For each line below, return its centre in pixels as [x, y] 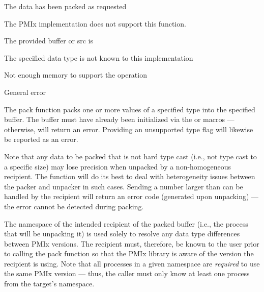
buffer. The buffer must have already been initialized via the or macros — [119, 119]
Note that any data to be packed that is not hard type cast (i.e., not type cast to [130, 156]
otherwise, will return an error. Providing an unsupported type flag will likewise [129, 129]
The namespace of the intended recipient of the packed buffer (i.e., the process [126, 223]
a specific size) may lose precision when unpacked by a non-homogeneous [118, 166]
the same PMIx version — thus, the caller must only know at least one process [127, 273]
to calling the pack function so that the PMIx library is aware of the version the [129, 253]
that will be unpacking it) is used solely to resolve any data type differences [122, 234]
